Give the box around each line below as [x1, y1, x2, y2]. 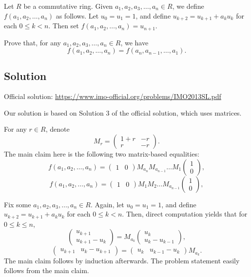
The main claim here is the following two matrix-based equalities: [4, 149, 199, 159]
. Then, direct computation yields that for [122, 209, 248, 219]
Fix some [4, 199, 31, 209]
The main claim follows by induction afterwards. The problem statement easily [4, 256, 240, 266]
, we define [172, 1, 204, 11]
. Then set [48, 20, 79, 31]
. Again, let [90, 199, 124, 209]
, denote [45, 124, 70, 134]
